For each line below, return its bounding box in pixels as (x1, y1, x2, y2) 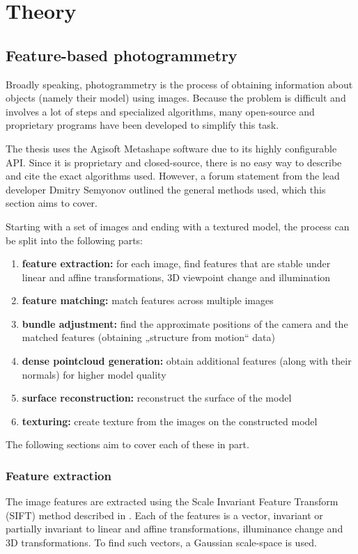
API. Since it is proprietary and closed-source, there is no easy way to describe (6, 155, 342, 169)
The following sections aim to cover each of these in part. (6, 437, 249, 452)
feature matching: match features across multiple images (22, 293, 274, 308)
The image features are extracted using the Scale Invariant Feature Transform (6, 494, 338, 509)
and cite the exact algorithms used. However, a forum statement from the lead (6, 168, 340, 183)
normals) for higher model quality (22, 367, 166, 381)
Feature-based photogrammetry (6, 44, 238, 65)
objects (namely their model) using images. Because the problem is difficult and (6, 90, 346, 105)
